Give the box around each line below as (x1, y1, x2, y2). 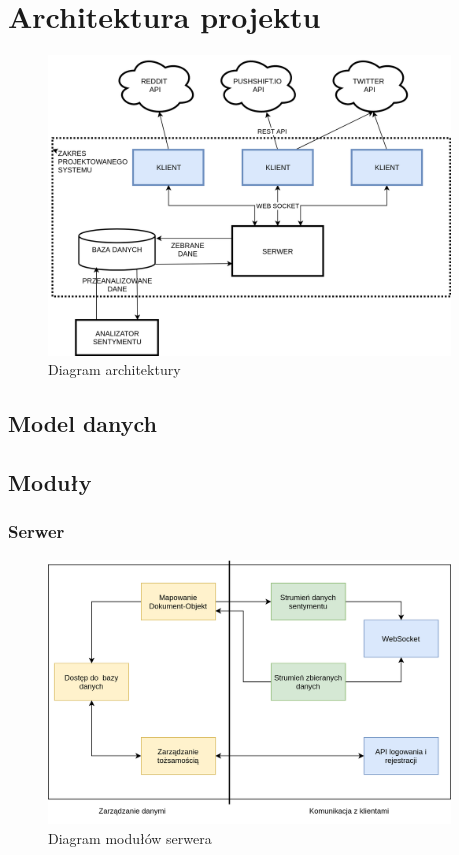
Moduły (8, 467, 92, 497)
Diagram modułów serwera (48, 827, 212, 848)
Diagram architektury (48, 359, 181, 380)
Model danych (8, 408, 158, 439)
